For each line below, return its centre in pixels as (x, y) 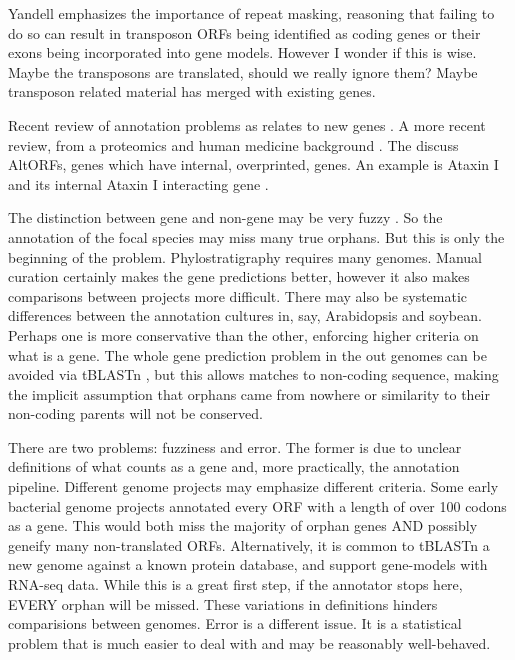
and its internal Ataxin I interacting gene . (138, 183)
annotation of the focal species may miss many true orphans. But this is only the (256, 236)
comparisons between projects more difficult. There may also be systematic (238, 295)
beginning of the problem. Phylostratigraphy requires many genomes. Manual (245, 256)
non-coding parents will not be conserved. (135, 413)
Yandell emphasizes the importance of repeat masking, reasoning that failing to (251, 13)
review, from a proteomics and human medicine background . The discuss (233, 144)
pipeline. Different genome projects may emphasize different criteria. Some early (253, 486)
